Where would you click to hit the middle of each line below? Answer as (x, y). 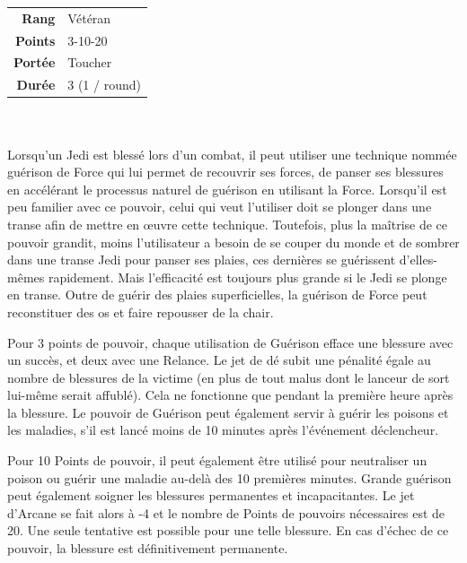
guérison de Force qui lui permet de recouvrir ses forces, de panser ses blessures (225, 172)
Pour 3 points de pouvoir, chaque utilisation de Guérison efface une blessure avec (230, 342)
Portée (35, 62)
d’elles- (418, 260)
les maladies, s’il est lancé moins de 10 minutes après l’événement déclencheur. (223, 430)
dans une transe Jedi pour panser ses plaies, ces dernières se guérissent (202, 260)
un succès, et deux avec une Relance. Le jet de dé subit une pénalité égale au (219, 360)
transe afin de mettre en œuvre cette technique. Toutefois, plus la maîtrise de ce (228, 224)
